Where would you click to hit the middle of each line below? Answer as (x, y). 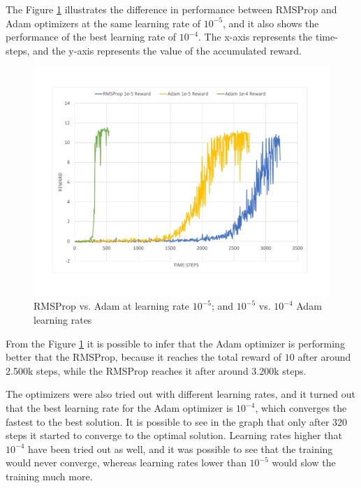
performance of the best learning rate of (91, 37)
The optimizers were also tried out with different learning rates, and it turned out (181, 394)
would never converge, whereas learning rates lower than (126, 462)
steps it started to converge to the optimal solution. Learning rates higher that (174, 435)
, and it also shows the (271, 23)
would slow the (304, 462)
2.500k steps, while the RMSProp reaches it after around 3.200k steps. (156, 370)
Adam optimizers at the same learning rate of (103, 23)
